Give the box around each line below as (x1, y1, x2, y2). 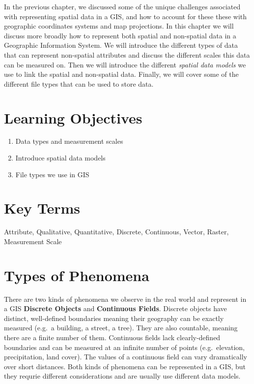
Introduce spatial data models (15, 153, 106, 163)
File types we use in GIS (15, 169, 89, 179)
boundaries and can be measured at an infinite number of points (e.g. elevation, (4, 342, 245, 352)
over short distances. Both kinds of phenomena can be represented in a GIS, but (4, 361, 246, 371)
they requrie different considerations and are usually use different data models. (4, 371, 241, 381)
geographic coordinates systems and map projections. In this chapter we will (4, 21, 234, 31)
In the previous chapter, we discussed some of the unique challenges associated (4, 1, 241, 11)
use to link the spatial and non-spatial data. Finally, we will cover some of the (4, 69, 239, 79)
